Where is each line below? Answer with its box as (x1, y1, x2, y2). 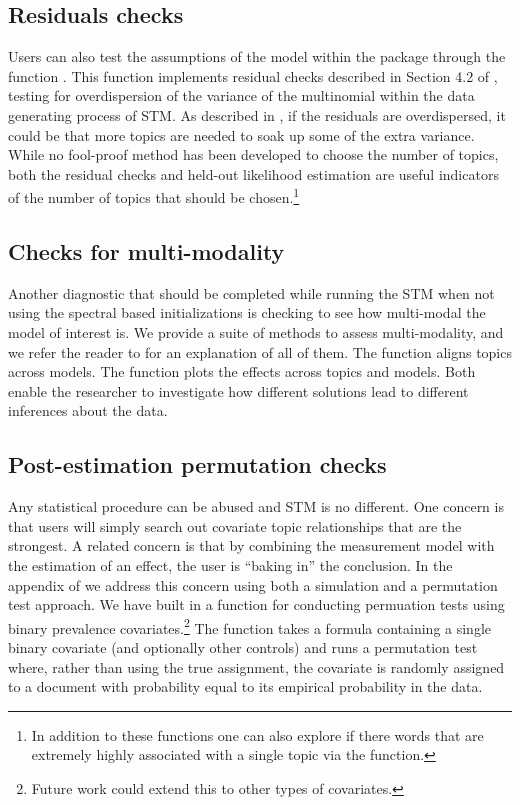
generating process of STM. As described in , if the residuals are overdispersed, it (8, 104, 506, 125)
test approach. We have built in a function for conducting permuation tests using (8, 594, 505, 615)
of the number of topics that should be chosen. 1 (8, 184, 300, 208)
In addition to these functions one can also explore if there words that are (31, 724, 484, 745)
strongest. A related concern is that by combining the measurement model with (8, 535, 495, 556)
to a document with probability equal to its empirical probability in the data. (8, 676, 483, 697)
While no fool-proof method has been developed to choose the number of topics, (8, 144, 499, 165)
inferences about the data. (8, 400, 168, 421)
